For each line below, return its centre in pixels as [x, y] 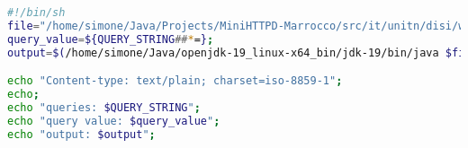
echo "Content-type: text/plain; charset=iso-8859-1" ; [175, 81]
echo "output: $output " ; [81, 134]
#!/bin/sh [36, 13]
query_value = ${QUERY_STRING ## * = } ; [111, 39]
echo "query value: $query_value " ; [114, 121]
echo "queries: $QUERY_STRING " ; [104, 107]
